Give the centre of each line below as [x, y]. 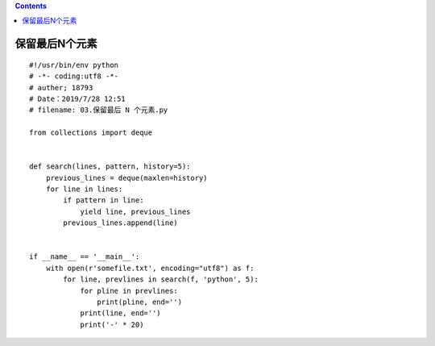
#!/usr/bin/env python [74, 65]
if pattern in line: [104, 200]
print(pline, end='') [140, 302]
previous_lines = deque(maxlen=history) [127, 178]
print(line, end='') [120, 313]
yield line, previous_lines [135, 211]
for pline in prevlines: [129, 291]
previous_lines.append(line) [121, 223]
